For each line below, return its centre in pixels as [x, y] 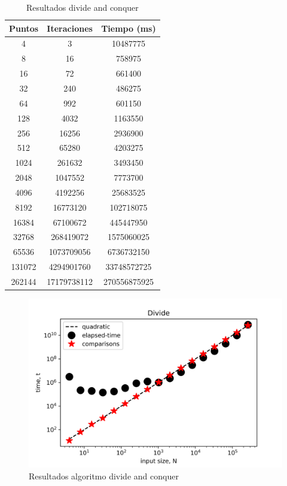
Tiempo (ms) [129, 28]
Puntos [24, 28]
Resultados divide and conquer [82, 7]
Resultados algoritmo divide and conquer [104, 476]
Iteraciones [70, 28]
